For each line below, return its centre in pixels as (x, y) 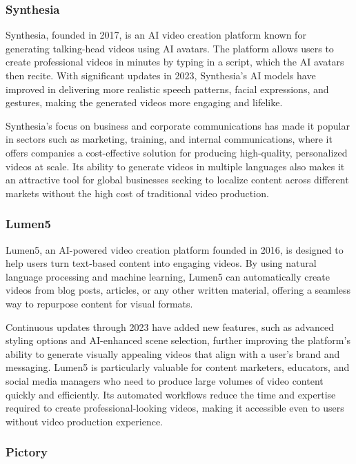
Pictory (27, 452)
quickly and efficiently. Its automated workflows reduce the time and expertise (171, 394)
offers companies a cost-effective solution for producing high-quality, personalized (177, 152)
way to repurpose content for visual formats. (99, 303)
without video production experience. (85, 421)
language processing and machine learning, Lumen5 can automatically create (168, 276)
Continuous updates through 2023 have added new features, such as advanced (170, 326)
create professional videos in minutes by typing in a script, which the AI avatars (175, 62)
